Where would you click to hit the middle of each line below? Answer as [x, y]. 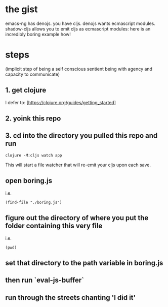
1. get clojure [26, 90]
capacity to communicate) [32, 74]
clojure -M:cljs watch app [34, 155]
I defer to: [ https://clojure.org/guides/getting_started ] [61, 102]
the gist [22, 9]
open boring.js [29, 181]
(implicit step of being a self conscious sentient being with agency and [79, 69]
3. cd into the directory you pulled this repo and [81, 136]
